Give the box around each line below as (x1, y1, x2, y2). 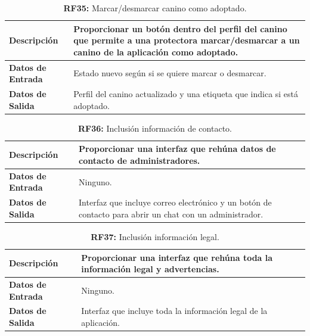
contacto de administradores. (79, 154, 200, 166)
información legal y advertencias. (81, 263, 219, 275)
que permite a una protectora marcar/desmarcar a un (73, 34, 300, 46)
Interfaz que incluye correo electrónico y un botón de (79, 196, 272, 209)
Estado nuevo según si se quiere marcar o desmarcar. (73, 67, 266, 79)
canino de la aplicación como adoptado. (73, 45, 238, 58)
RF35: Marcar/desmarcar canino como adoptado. (63, 2, 247, 14)
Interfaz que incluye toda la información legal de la (81, 304, 268, 317)
